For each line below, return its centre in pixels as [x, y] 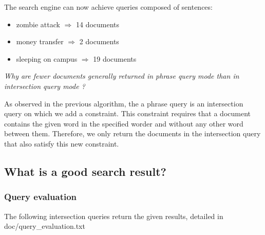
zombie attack [38, 24]
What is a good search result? [85, 171]
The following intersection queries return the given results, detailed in [114, 216]
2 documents [99, 41]
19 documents [115, 58]
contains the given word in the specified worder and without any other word [124, 123]
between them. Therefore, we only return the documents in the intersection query [132, 133]
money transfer [40, 41]
